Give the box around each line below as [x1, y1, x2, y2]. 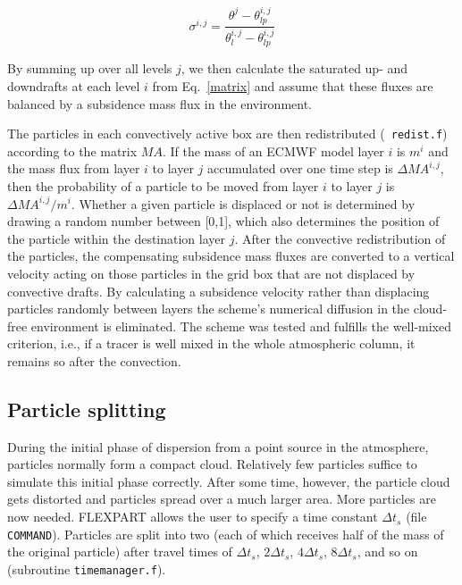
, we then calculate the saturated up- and [181, 59, 408, 78]
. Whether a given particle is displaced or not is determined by [71, 194, 416, 213]
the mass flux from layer [7, 159, 140, 178]
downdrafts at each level [7, 76, 140, 95]
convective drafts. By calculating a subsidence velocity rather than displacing [7, 281, 430, 300]
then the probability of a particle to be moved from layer [7, 176, 319, 195]
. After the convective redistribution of [234, 229, 446, 247]
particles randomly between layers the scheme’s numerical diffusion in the [7, 299, 410, 318]
